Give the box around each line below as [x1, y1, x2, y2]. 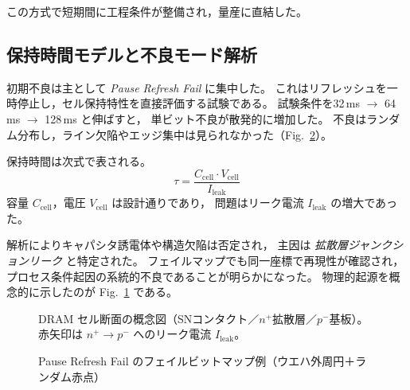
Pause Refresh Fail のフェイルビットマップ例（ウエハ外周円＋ [38, 353, 356, 369]
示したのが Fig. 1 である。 [39, 283, 178, 300]
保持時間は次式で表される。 [6, 153, 151, 170]
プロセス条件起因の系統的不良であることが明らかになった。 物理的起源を [6, 267, 389, 284]
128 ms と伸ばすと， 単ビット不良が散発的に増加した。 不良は [45, 110, 367, 127]
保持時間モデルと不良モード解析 [6, 41, 257, 66]
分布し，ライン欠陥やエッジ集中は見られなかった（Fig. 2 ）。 [17, 126, 332, 142]
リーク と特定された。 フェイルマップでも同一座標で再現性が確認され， [28, 252, 404, 269]
